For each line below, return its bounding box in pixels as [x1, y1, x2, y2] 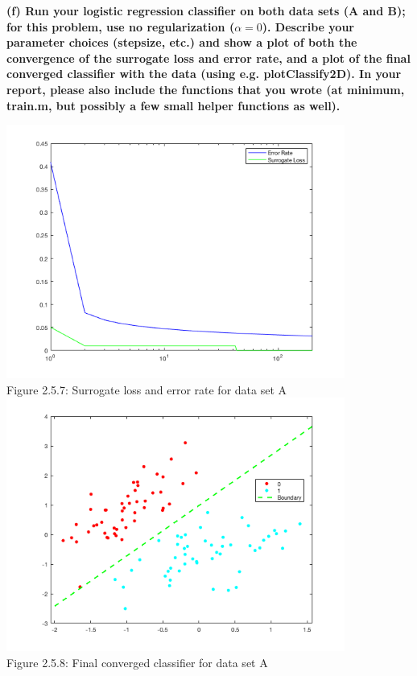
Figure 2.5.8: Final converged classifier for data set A [6, 653, 268, 670]
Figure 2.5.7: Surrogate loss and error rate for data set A [6, 381, 287, 398]
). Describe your [262, 18, 355, 35]
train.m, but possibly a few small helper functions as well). [6, 97, 341, 113]
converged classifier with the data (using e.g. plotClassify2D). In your [6, 65, 402, 82]
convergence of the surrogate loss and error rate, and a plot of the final [6, 49, 411, 66]
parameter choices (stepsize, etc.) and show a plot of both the [6, 34, 357, 51]
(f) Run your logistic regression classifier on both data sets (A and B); [6, 2, 406, 19]
